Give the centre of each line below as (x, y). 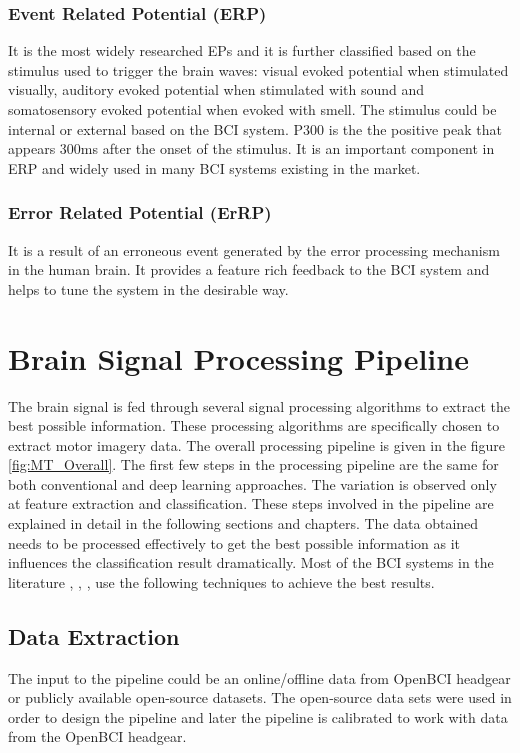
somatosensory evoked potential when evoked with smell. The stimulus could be (252, 109)
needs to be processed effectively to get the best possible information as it (234, 542)
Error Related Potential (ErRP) (140, 212)
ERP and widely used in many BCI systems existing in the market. (214, 167)
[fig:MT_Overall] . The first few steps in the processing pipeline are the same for (253, 464)
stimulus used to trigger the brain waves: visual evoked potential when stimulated (258, 69)
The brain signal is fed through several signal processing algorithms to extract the (259, 405)
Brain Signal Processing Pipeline (238, 357)
